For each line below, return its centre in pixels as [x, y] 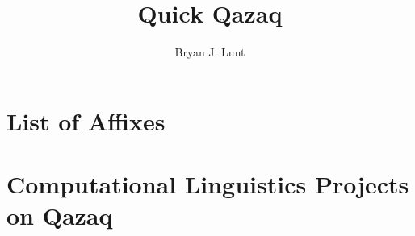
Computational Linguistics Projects [208, 184]
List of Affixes [86, 120]
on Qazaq [60, 215]
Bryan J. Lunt [210, 52]
